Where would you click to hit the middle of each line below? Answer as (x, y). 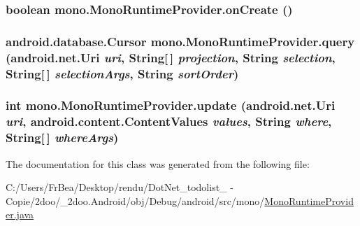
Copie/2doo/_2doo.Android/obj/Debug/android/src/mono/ (135, 200)
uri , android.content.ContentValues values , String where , (169, 121)
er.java (20, 214)
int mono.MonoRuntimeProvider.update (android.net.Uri (171, 105)
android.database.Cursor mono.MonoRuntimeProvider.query (180, 41)
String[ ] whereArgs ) (62, 137)
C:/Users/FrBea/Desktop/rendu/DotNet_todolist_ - (120, 187)
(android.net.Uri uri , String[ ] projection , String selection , (171, 57)
